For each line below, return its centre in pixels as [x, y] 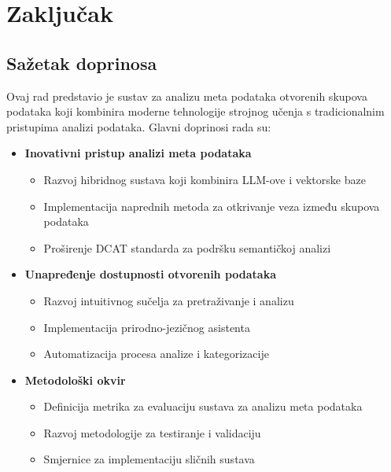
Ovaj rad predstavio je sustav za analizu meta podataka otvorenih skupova [187, 96]
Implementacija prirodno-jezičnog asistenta [147, 327]
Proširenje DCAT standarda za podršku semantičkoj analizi [187, 247]
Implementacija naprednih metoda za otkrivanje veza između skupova [212, 206]
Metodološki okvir [75, 380]
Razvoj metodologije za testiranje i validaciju [152, 432]
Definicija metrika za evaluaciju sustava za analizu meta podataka [203, 406]
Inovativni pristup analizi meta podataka [138, 153]
